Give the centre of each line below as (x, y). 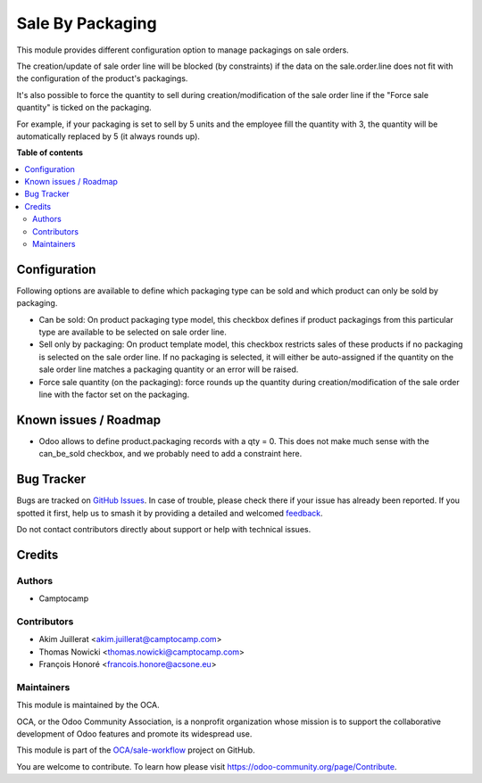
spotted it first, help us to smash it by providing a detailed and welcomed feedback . (170, 513)
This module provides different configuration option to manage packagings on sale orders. (183, 50)
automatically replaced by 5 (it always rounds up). (108, 136)
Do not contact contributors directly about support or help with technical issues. (164, 530)
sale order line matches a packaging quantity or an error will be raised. (169, 369)
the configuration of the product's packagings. (102, 78)
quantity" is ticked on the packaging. (84, 108)
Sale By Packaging (87, 23)
